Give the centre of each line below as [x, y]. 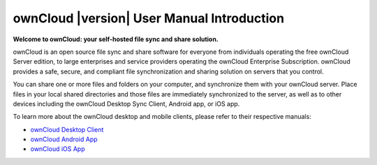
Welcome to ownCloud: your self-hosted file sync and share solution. [116, 39]
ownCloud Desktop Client [67, 129]
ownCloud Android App [64, 139]
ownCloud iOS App [58, 149]
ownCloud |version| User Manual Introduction [149, 18]
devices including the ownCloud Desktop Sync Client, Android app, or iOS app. [126, 103]
